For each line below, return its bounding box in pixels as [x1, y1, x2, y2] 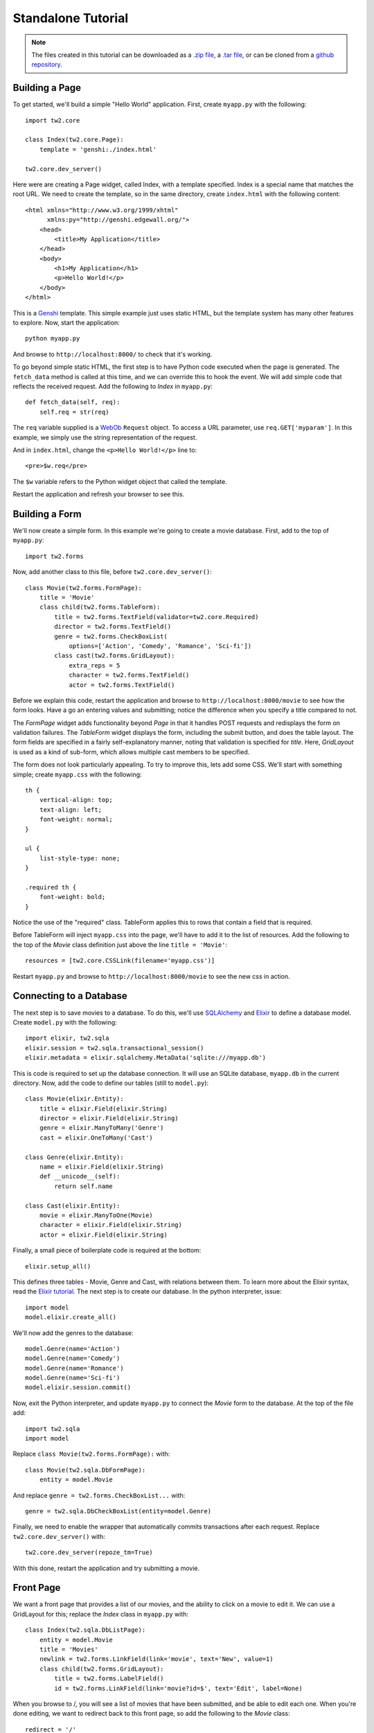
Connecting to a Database [12, 990, 127, 1002]
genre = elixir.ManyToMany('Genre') [39, 1124, 164, 1132]
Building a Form [12, 508, 82, 520]
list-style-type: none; [39, 854, 121, 862]
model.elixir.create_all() [25, 1314, 117, 1321]
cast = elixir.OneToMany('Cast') [39, 1133, 154, 1142]
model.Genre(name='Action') [25, 1345, 121, 1352]
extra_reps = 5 [69, 661, 121, 669]
